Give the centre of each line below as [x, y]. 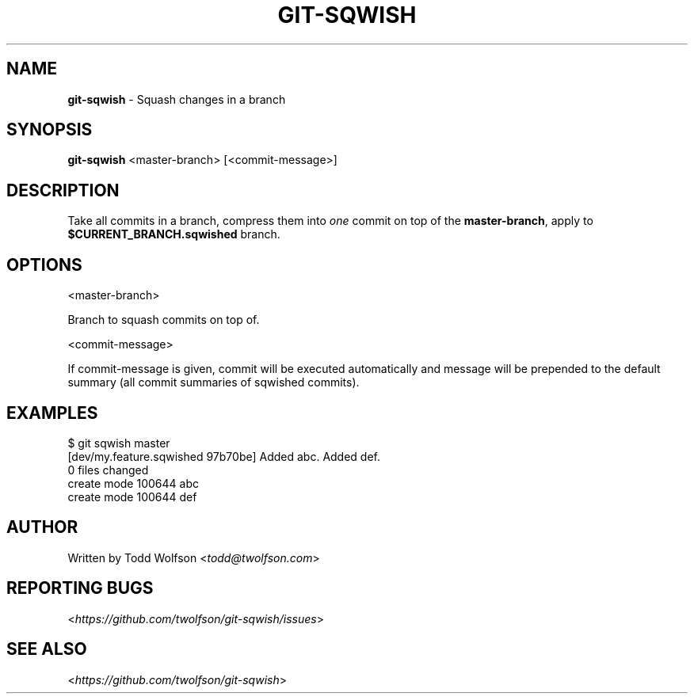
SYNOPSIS [50, 130]
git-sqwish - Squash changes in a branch [177, 99]
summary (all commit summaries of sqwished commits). [214, 382]
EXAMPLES [52, 413]
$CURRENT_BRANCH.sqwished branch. [174, 234]
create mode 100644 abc [133, 483]
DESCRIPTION [63, 190]
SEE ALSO [47, 649]
